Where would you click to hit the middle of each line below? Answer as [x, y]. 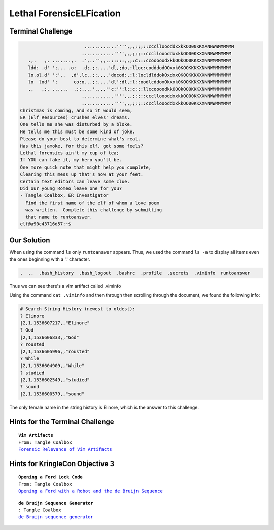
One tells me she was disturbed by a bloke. [76, 125]
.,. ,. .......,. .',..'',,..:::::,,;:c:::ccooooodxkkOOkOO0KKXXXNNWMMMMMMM [130, 60]
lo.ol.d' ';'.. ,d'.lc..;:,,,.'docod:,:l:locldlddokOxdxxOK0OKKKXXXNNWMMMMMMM [130, 75]
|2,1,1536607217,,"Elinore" [55, 323]
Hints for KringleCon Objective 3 [62, 464]
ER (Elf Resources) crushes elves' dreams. [75, 118]
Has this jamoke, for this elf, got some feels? [82, 146]
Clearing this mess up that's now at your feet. [82, 174]
